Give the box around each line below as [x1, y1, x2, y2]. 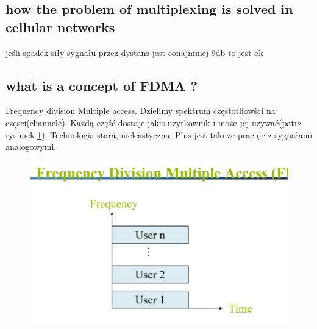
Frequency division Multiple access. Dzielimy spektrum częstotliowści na [5, 104, 276, 117]
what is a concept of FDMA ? [5, 76, 198, 94]
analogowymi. [5, 140, 57, 153]
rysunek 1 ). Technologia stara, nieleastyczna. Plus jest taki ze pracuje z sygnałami [5, 128, 313, 141]
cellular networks [5, 17, 115, 36]
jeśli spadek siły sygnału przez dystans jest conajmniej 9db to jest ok [5, 46, 263, 58]
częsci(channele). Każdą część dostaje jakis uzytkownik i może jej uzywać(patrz [5, 116, 302, 129]
